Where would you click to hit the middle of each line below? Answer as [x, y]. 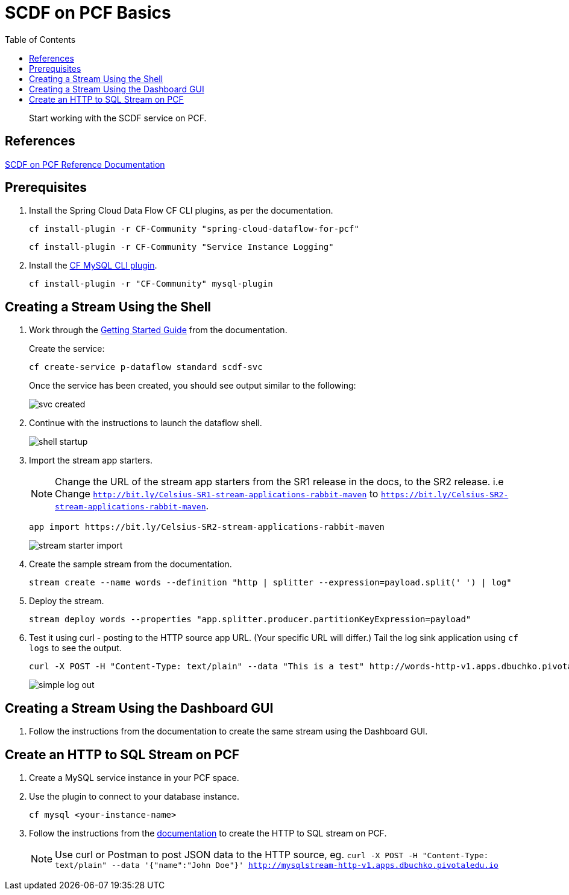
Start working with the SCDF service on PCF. [118, 118]
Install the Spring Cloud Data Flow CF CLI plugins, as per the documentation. [181, 211]
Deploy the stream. [67, 601]
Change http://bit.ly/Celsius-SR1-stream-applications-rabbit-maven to [217, 494]
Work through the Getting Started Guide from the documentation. [158, 330]
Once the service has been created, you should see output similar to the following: [193, 386]
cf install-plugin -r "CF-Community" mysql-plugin [151, 284]
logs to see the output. [75, 648]
